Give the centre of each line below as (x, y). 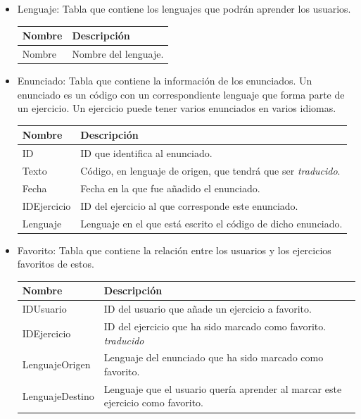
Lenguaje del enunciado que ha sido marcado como (214, 357)
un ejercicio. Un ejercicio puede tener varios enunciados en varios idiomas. (177, 108)
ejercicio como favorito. (154, 402)
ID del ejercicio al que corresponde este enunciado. (189, 205)
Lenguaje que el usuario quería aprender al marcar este (223, 388)
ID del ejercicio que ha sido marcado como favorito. (215, 326)
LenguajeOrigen (56, 364)
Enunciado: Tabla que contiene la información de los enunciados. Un (165, 81)
